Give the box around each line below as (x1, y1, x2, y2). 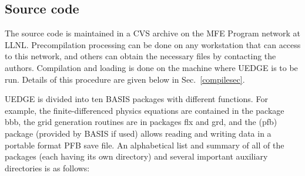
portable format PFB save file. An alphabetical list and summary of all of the (5, 138, 284, 151)
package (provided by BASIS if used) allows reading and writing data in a (5, 127, 272, 139)
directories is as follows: (5, 161, 90, 174)
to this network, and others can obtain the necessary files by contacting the (5, 50, 276, 62)
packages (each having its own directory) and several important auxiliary (5, 150, 268, 163)
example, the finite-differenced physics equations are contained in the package (5, 104, 284, 116)
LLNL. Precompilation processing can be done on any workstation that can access (5, 38, 301, 50)
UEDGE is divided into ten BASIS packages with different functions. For (5, 93, 268, 105)
